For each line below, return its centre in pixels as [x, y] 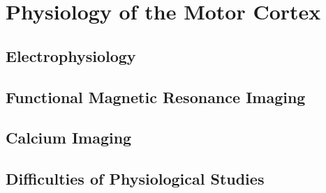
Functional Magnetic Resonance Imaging [156, 96]
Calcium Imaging [69, 138]
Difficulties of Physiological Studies [135, 179]
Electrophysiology [71, 55]
